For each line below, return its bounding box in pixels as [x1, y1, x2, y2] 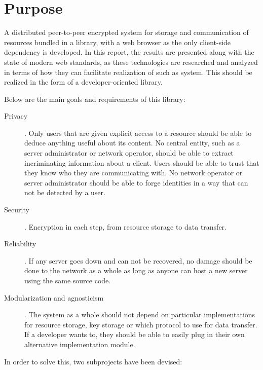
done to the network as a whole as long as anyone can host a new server [24, 265, 248, 276]
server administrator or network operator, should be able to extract [24, 147, 234, 158]
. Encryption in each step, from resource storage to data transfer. [24, 221, 227, 232]
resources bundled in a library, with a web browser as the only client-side [4, 36, 231, 47]
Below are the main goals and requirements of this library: [4, 93, 185, 104]
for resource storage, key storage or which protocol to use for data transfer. [24, 319, 257, 329]
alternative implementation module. [24, 339, 135, 349]
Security [4, 204, 29, 215]
